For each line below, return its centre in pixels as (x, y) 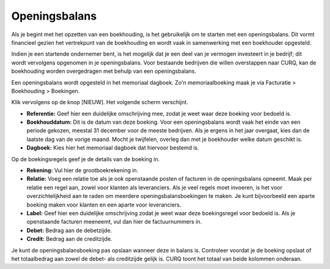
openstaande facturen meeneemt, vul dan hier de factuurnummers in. (114, 222)
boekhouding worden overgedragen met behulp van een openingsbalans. (104, 71)
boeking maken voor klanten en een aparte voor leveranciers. (104, 205)
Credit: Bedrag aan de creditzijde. (69, 239)
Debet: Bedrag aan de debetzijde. (69, 230)
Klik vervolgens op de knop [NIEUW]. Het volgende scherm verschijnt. (100, 102)
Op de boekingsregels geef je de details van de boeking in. (86, 159)
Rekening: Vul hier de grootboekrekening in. (82, 170)
